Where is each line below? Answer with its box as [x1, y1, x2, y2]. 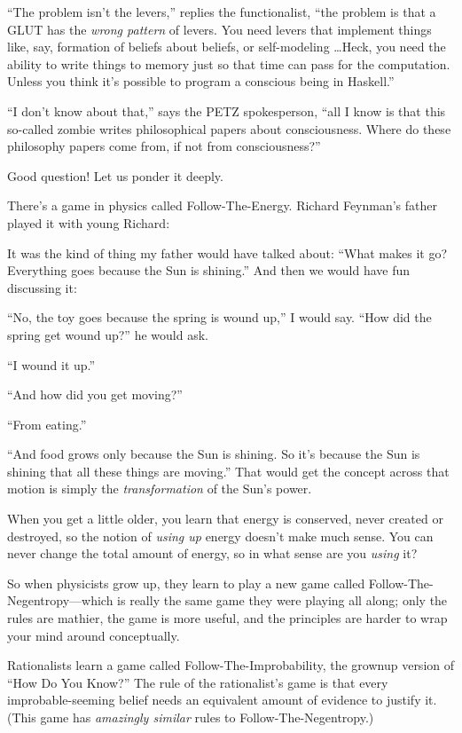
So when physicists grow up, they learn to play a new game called [7, 573, 365, 592]
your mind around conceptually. [7, 626, 180, 644]
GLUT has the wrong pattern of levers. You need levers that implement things [7, 20, 432, 38]
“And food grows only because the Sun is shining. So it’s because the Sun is [7, 445, 420, 463]
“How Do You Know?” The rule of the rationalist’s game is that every [7, 673, 388, 691]
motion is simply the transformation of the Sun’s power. [7, 479, 312, 498]
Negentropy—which [7, 591, 114, 610]
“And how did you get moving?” [7, 385, 183, 404]
